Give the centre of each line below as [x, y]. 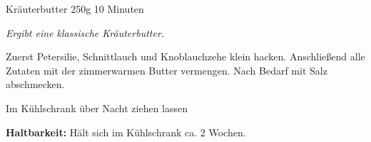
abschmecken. [35, 84]
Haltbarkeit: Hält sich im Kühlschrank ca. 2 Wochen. [126, 132]
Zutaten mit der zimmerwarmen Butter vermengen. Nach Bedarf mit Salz [167, 70]
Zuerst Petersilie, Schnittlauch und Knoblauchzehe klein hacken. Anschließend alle [185, 56]
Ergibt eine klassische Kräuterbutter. [85, 32]
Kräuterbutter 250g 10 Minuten [75, 9]
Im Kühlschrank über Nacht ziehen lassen [97, 108]
